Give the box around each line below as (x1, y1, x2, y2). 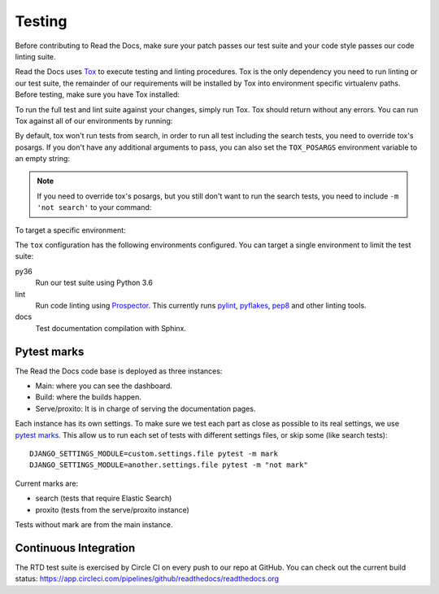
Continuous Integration (15, 541, 136, 555)
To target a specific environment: (15, 225, 126, 235)
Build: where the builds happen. (35, 392, 142, 402)
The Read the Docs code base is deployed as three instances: (15, 366, 223, 376)
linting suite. (15, 51, 56, 61)
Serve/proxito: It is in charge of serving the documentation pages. (35, 404, 256, 413)
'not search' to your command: (37, 203, 152, 212)
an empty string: (15, 154, 71, 164)
